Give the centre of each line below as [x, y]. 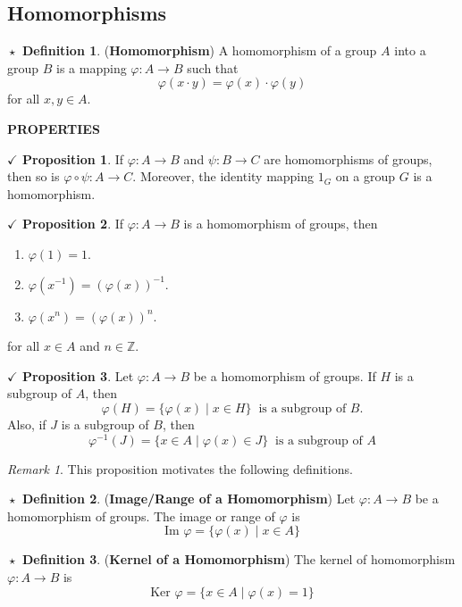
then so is [34, 176]
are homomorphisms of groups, [348, 158]
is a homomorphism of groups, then [281, 224]
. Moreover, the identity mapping [223, 176]
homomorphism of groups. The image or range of [141, 516]
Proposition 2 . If [73, 224]
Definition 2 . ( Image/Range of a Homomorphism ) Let [189, 499]
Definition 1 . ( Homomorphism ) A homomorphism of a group [200, 50]
